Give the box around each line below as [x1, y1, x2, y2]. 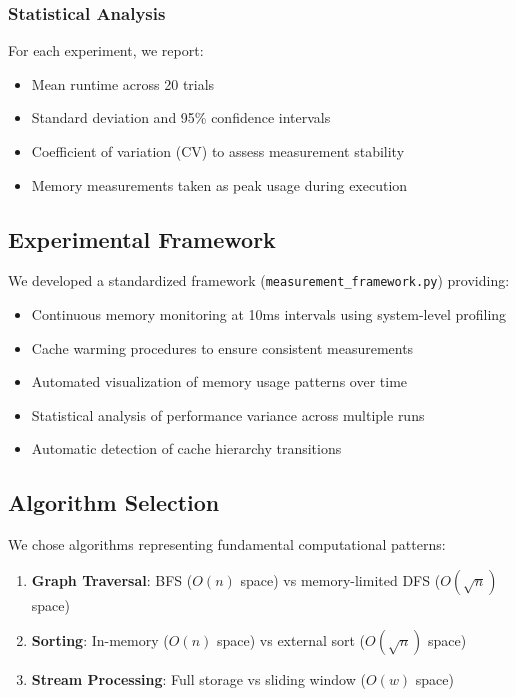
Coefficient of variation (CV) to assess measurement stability [31, 141, 405, 161]
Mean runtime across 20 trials [31, 73, 215, 94]
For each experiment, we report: [8, 40, 204, 61]
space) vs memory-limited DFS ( [240, 569, 441, 590]
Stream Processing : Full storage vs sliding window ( [31, 669, 366, 690]
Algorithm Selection [8, 487, 220, 518]
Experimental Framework [8, 223, 276, 254]
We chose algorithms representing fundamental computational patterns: [8, 534, 446, 555]
